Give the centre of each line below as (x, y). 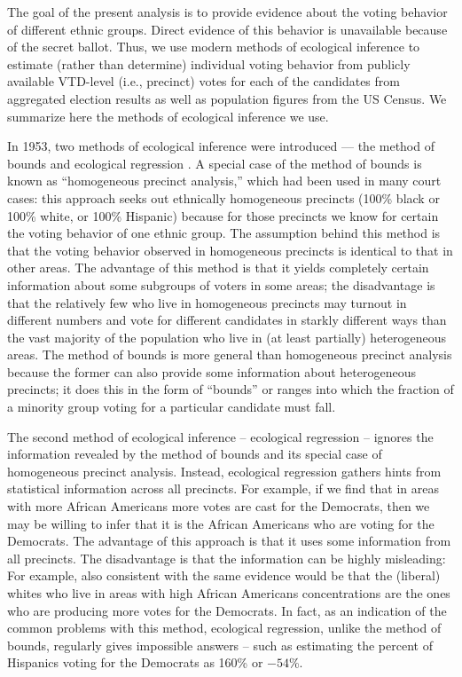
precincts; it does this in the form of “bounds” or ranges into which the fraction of (231, 389)
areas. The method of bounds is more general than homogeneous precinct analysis (230, 354)
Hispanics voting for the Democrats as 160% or (135, 662)
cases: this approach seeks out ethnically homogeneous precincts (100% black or (223, 197)
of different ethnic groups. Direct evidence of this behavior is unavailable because (227, 29)
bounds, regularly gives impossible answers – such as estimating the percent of (220, 645)
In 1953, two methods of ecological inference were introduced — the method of (221, 146)
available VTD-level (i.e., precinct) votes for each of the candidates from (204, 81)
